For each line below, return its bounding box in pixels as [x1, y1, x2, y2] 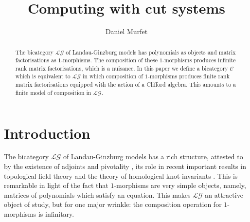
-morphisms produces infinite [162, 56, 236, 64]
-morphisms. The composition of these [61, 56, 158, 64]
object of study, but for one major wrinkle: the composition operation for [4, 199, 222, 209]
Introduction [4, 123, 90, 143]
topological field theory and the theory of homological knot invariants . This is [4, 170, 238, 181]
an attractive [205, 189, 243, 200]
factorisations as [15, 56, 56, 64]
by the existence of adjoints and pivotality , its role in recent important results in [4, 161, 246, 171]
